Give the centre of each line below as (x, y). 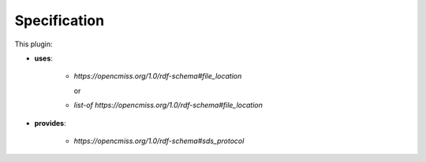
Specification (60, 20)
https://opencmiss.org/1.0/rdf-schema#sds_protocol (159, 141)
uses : (43, 58)
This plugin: (34, 44)
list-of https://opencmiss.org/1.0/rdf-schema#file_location (168, 105)
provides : (50, 123)
